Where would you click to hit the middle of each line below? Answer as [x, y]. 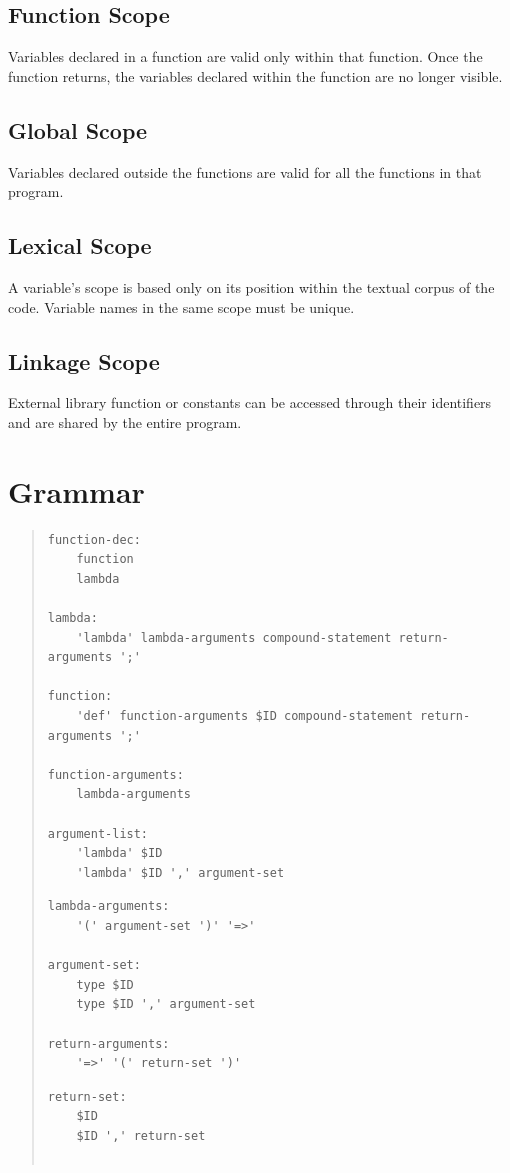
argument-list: [98, 833]
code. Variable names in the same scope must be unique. [181, 306]
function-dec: [94, 539]
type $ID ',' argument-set [166, 1004]
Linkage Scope [84, 360]
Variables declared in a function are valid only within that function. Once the [245, 56]
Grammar [76, 490]
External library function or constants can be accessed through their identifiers [250, 402]
